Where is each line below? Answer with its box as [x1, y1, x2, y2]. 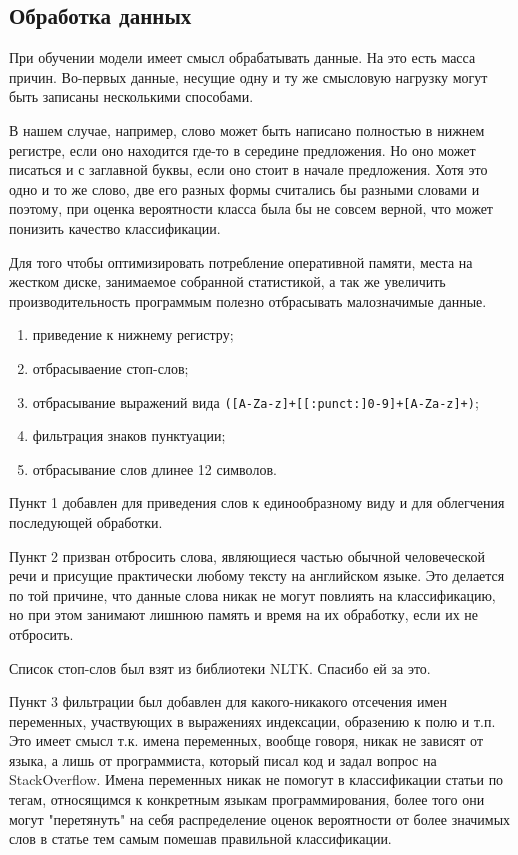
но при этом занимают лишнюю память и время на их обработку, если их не [9, 604, 479, 625]
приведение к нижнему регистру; [32, 324, 234, 345]
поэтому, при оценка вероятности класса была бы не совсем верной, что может [9, 198, 493, 219]
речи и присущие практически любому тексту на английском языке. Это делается [9, 565, 505, 586]
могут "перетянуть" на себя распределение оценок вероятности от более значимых [9, 808, 511, 829]
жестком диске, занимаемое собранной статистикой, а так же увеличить [9, 271, 446, 292]
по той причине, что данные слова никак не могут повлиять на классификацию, [9, 584, 496, 605]
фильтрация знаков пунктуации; [32, 425, 226, 446]
